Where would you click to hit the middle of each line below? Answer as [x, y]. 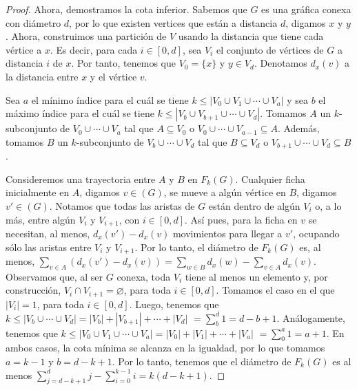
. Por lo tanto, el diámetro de [196, 247]
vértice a [24, 49]
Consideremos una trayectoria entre [81, 178]
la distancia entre [42, 76]
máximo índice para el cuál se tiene [80, 113]
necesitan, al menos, [48, 234]
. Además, [298, 128]
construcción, [33, 290]
